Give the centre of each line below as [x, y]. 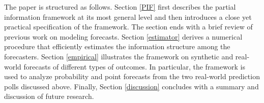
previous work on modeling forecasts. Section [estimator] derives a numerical [123, 36]
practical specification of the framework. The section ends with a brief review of [128, 27]
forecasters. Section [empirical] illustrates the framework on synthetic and [119, 56]
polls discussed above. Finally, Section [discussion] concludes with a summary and [131, 86]
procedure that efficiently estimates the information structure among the [117, 46]
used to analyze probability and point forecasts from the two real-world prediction [132, 76]
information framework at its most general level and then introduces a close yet [128, 16]
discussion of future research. [49, 96]
